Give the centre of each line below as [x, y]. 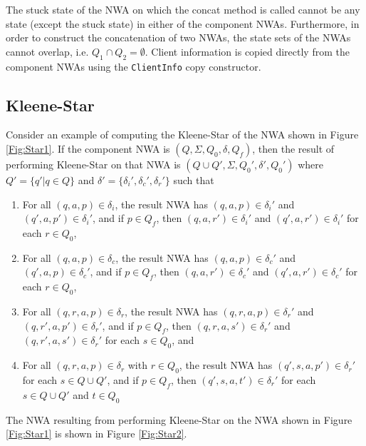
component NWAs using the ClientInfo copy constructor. [134, 66]
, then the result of [293, 149]
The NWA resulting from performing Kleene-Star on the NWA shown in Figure [179, 419]
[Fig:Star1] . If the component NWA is [88, 149]
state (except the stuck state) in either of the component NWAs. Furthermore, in [183, 23]
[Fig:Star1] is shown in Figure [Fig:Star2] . [96, 434]
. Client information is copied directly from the [247, 51]
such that [194, 180]
